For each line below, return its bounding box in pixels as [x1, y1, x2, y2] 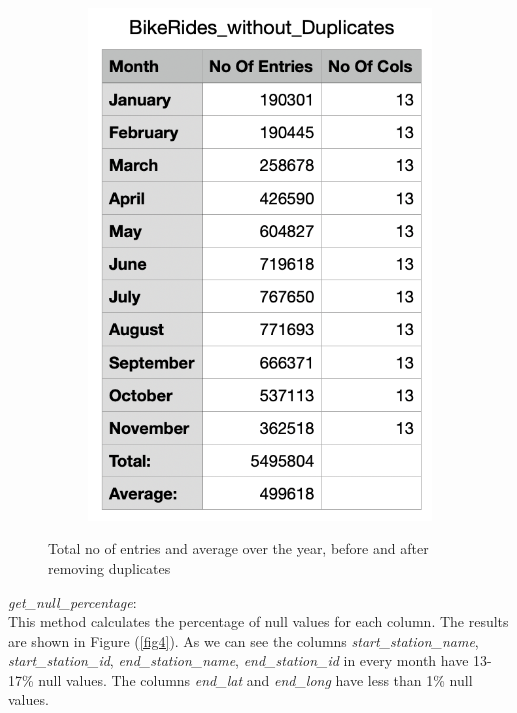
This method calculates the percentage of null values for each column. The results [8, 611, 509, 632]
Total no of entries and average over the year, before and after [48, 538, 429, 559]
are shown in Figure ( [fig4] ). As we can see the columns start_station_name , [8, 630, 479, 651]
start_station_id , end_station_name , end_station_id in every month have [8, 650, 469, 671]
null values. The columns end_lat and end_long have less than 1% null [38, 669, 473, 690]
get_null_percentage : [8, 591, 137, 612]
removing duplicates [48, 557, 171, 578]
